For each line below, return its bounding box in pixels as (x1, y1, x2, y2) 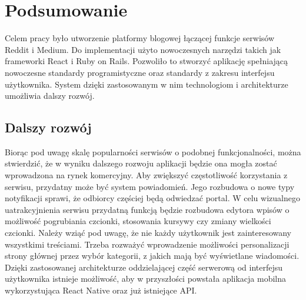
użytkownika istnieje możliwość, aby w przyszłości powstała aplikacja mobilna (5, 272, 287, 285)
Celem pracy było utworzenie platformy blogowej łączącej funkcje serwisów (5, 32, 275, 44)
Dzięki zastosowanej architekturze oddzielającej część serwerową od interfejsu (5, 261, 283, 273)
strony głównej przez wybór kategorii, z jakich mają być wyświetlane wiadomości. (5, 249, 300, 262)
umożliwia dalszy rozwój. (5, 89, 95, 102)
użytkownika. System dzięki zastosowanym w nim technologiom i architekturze (5, 78, 288, 90)
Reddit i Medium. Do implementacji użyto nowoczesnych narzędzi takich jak (5, 43, 281, 55)
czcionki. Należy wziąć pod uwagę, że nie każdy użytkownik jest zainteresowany (5, 226, 292, 239)
